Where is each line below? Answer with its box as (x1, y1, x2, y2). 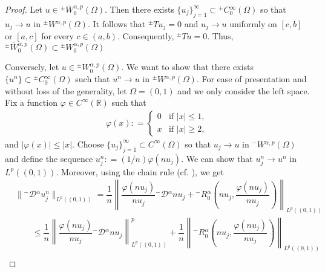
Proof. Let (5, 3, 42, 15)
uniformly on (229, 17, 277, 30)
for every (41, 30, 74, 42)
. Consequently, (117, 30, 174, 42)
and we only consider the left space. (177, 84, 310, 97)
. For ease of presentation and (196, 73, 307, 85)
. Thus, (207, 30, 234, 42)
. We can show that (181, 152, 253, 164)
